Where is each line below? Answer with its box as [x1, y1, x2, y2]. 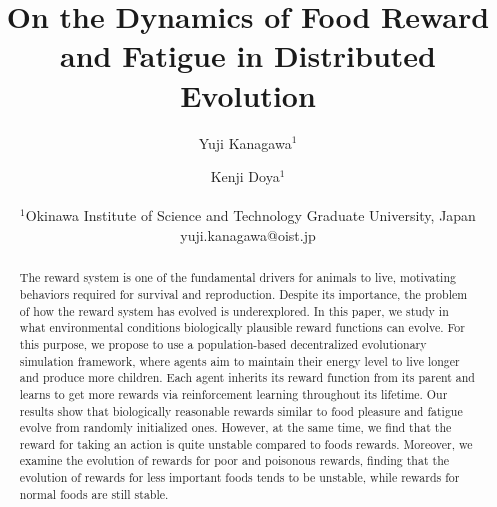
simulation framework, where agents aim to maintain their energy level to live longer [19, 352, 460, 369]
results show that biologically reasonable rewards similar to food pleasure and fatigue [19, 402, 463, 419]
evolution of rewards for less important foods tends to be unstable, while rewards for [19, 469, 460, 486]
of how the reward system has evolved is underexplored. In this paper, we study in [19, 302, 449, 319]
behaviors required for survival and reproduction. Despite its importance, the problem [19, 285, 468, 302]
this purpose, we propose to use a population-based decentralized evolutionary [19, 335, 427, 352]
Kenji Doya [210, 166, 280, 187]
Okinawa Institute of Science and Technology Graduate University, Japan [25, 205, 476, 226]
